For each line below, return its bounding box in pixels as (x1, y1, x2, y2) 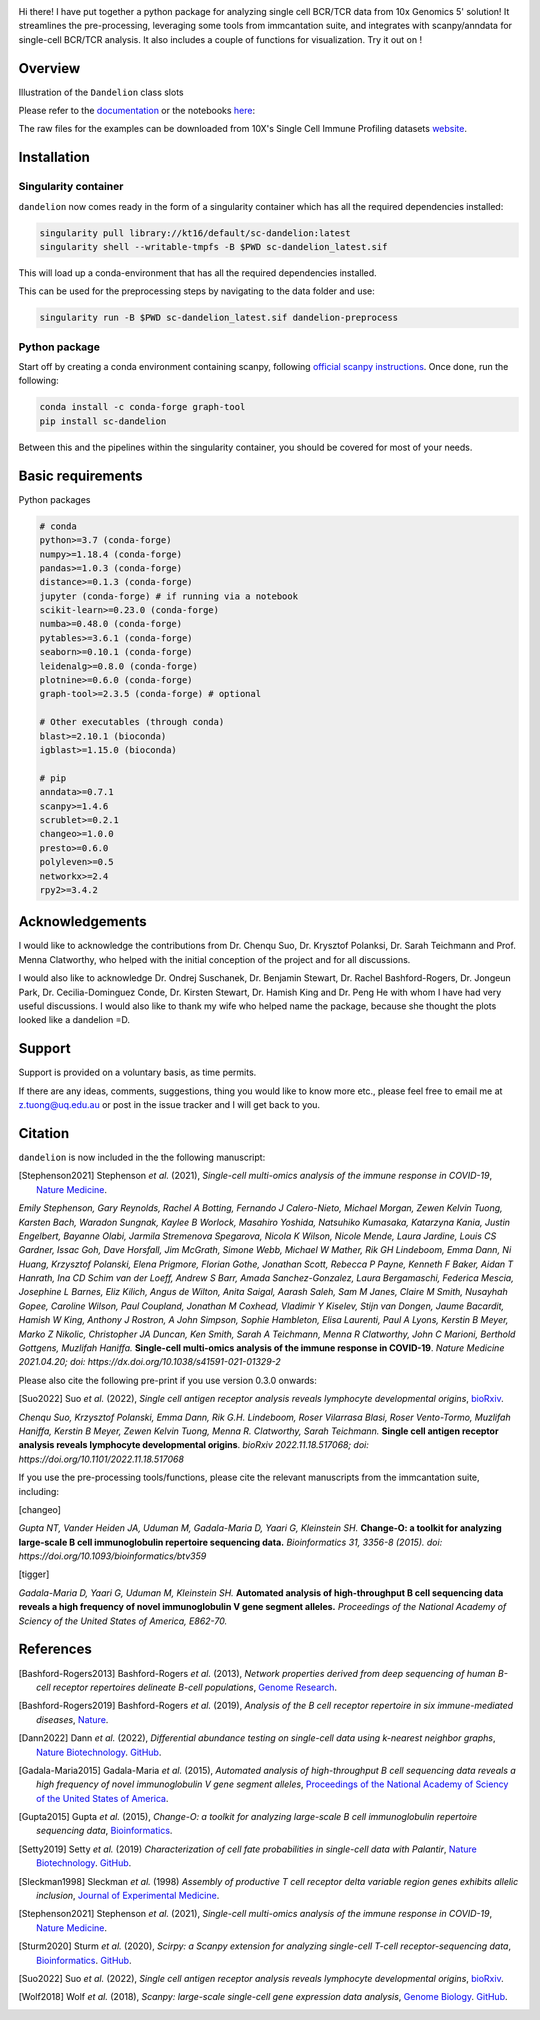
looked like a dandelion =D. (18, 1014, 130, 1026)
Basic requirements (18, 467, 144, 484)
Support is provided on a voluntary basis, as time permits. (18, 1066, 257, 1079)
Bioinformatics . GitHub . (36, 1954, 132, 1966)
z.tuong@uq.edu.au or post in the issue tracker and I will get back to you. (18, 1099, 320, 1111)
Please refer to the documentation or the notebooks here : (18, 105, 255, 117)
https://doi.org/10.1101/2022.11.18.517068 (18, 1453, 185, 1465)
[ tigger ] (18, 1568, 50, 1580)
